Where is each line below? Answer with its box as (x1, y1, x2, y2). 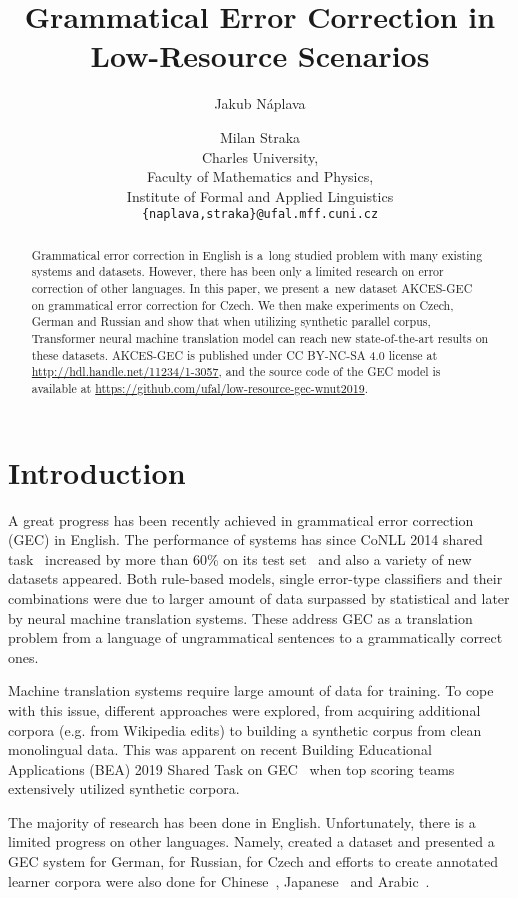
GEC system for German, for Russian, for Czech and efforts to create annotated (8, 851, 498, 872)
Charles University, (201, 146, 319, 167)
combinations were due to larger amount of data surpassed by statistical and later (8, 587, 510, 608)
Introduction (8, 451, 186, 492)
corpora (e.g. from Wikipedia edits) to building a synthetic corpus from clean (8, 719, 482, 740)
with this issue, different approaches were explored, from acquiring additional (8, 699, 481, 720)
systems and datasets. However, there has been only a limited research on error (31, 263, 444, 280)
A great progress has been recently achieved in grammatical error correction (8, 509, 474, 530)
